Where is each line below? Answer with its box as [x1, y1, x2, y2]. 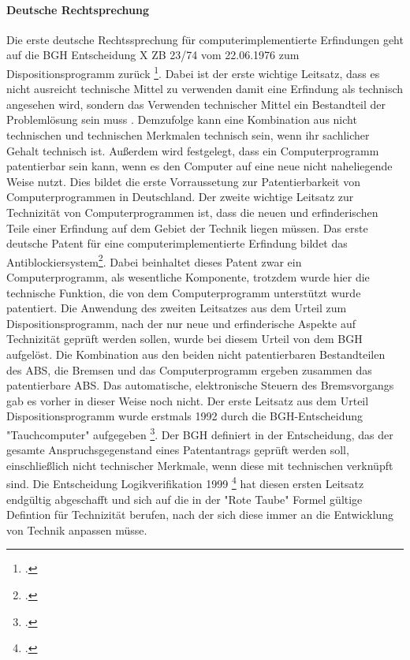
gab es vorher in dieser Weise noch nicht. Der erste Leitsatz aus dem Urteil [6, 392, 369, 408]
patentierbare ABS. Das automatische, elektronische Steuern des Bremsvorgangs [6, 377, 394, 393]
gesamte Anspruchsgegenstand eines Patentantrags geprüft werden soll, [6, 442, 349, 458]
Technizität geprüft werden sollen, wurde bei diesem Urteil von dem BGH [6, 330, 363, 347]
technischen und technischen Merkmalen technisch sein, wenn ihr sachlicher [6, 127, 370, 144]
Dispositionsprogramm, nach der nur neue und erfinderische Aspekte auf [6, 315, 356, 331]
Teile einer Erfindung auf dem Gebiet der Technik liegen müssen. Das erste [6, 219, 368, 236]
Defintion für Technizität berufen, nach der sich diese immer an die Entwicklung [6, 506, 394, 523]
